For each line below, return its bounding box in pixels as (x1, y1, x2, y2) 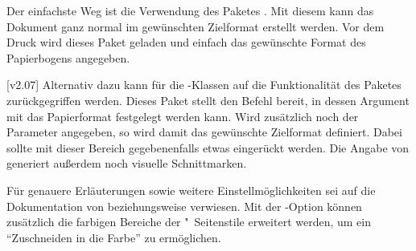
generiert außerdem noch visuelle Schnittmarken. (6, 155, 247, 172)
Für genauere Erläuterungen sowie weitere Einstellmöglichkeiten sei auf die (6, 181, 376, 198)
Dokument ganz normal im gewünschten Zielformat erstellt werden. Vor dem (6, 18, 385, 34)
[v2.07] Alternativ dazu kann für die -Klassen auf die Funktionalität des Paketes (6, 76, 402, 93)
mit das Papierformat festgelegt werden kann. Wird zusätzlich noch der (6, 107, 359, 124)
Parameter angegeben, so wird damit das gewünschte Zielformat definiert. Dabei (6, 123, 402, 140)
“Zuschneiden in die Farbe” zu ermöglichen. (6, 229, 221, 245)
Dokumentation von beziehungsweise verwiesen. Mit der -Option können (6, 197, 362, 214)
